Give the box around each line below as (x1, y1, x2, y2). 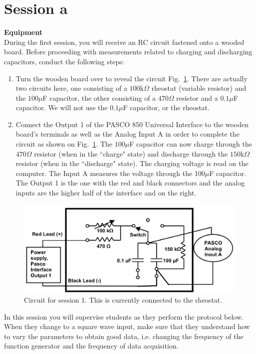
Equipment (4, 27, 42, 37)
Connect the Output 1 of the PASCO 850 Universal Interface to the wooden (15, 119, 249, 129)
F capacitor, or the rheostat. (123, 102, 210, 113)
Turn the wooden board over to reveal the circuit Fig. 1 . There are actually (15, 73, 248, 83)
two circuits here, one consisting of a (15, 83, 127, 93)
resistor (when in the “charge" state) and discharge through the (34, 148, 228, 159)
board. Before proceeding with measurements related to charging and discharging (4, 46, 253, 57)
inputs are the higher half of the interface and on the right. (15, 187, 197, 198)
